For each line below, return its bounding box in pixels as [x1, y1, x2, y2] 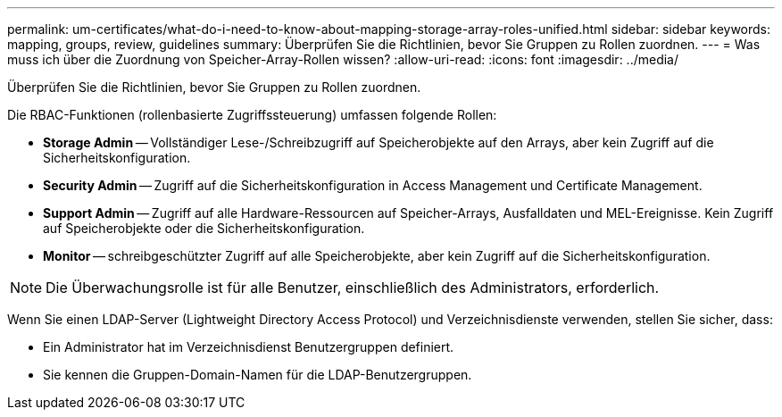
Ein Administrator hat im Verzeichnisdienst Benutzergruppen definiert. [43, 339, 454, 354]
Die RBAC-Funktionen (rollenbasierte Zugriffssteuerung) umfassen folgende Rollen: [7, 107, 497, 122]
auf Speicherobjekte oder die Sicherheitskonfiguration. [43, 221, 365, 236]
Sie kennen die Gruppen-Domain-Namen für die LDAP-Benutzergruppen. [43, 367, 472, 382]
